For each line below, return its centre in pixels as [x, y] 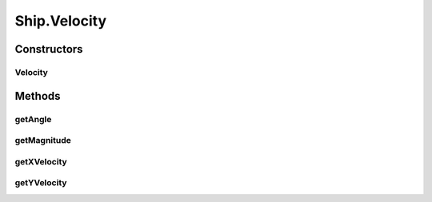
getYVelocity [41, 183]
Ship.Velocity [61, 21]
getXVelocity [41, 161]
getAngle [33, 119]
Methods [38, 96]
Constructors [49, 49]
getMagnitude [43, 141]
